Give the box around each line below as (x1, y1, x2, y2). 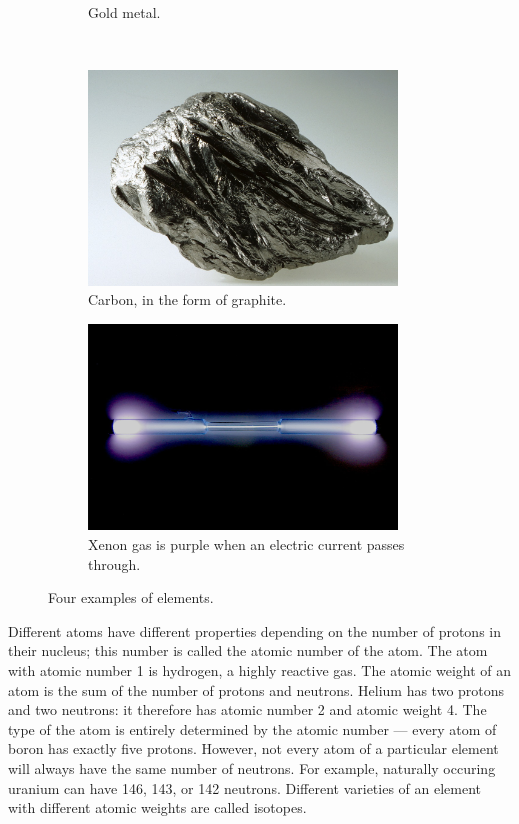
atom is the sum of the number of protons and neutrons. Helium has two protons (8, 679, 505, 700)
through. (88, 553, 141, 574)
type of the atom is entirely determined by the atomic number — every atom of (8, 718, 497, 739)
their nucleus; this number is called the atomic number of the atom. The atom (8, 640, 488, 661)
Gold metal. (88, 2, 161, 22)
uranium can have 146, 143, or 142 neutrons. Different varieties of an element (8, 777, 482, 798)
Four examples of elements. (48, 587, 214, 608)
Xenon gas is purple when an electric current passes (88, 534, 405, 555)
